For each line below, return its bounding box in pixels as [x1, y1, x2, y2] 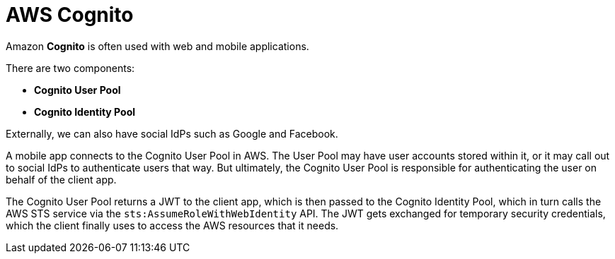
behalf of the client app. [6, 173, 117, 186]
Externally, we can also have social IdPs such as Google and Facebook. [6, 127, 338, 140]
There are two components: [6, 61, 135, 74]
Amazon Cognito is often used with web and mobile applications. [6, 40, 309, 52]
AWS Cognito [6, 3, 134, 27]
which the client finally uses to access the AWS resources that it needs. [6, 219, 339, 231]
